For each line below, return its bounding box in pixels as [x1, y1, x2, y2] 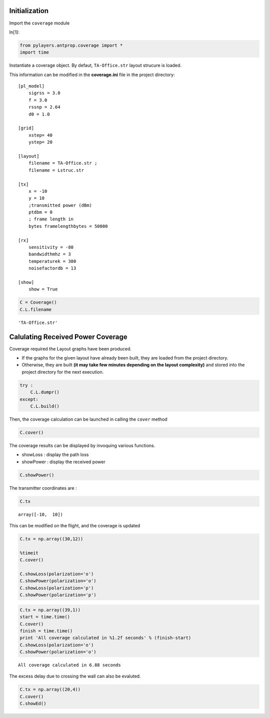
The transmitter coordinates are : [9, 485, 77, 491]
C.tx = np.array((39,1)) [19, 607, 81, 613]
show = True [28, 286, 58, 292]
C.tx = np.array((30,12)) [19, 536, 83, 542]
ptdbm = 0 [28, 209, 52, 215]
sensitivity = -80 [28, 244, 74, 250]
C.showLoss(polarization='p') [19, 585, 94, 591]
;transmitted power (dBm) [28, 202, 92, 208]
